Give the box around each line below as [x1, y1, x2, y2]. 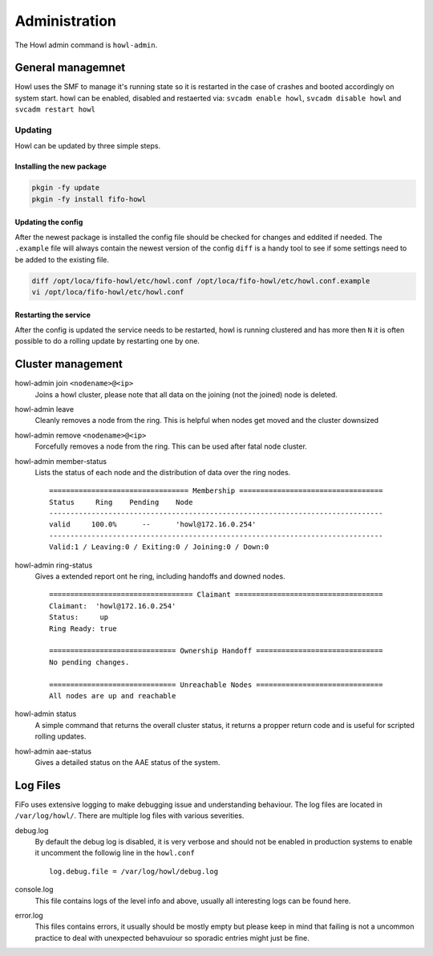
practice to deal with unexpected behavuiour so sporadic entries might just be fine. [34, 933, 310, 942]
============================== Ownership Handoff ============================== [49, 646, 383, 656]
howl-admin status [14, 709, 77, 718]
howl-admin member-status [14, 456, 107, 466]
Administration [14, 12, 116, 30]
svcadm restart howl [14, 105, 96, 114]
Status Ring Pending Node [49, 498, 193, 506]
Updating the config [14, 218, 83, 227]
